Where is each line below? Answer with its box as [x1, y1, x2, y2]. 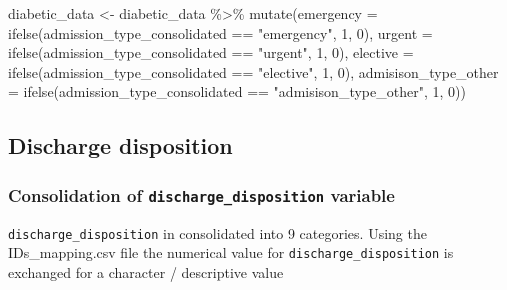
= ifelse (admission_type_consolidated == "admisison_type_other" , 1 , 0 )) [8, 81, 466, 102]
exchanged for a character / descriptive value [8, 261, 284, 282]
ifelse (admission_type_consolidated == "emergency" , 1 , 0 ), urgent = [8, 22, 433, 43]
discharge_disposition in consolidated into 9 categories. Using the [8, 222, 427, 243]
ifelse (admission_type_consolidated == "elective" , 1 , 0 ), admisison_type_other [8, 61, 499, 82]
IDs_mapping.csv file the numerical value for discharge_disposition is [8, 242, 454, 263]
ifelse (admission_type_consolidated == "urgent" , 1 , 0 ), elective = [8, 42, 414, 63]
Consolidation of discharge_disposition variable [8, 182, 395, 207]
